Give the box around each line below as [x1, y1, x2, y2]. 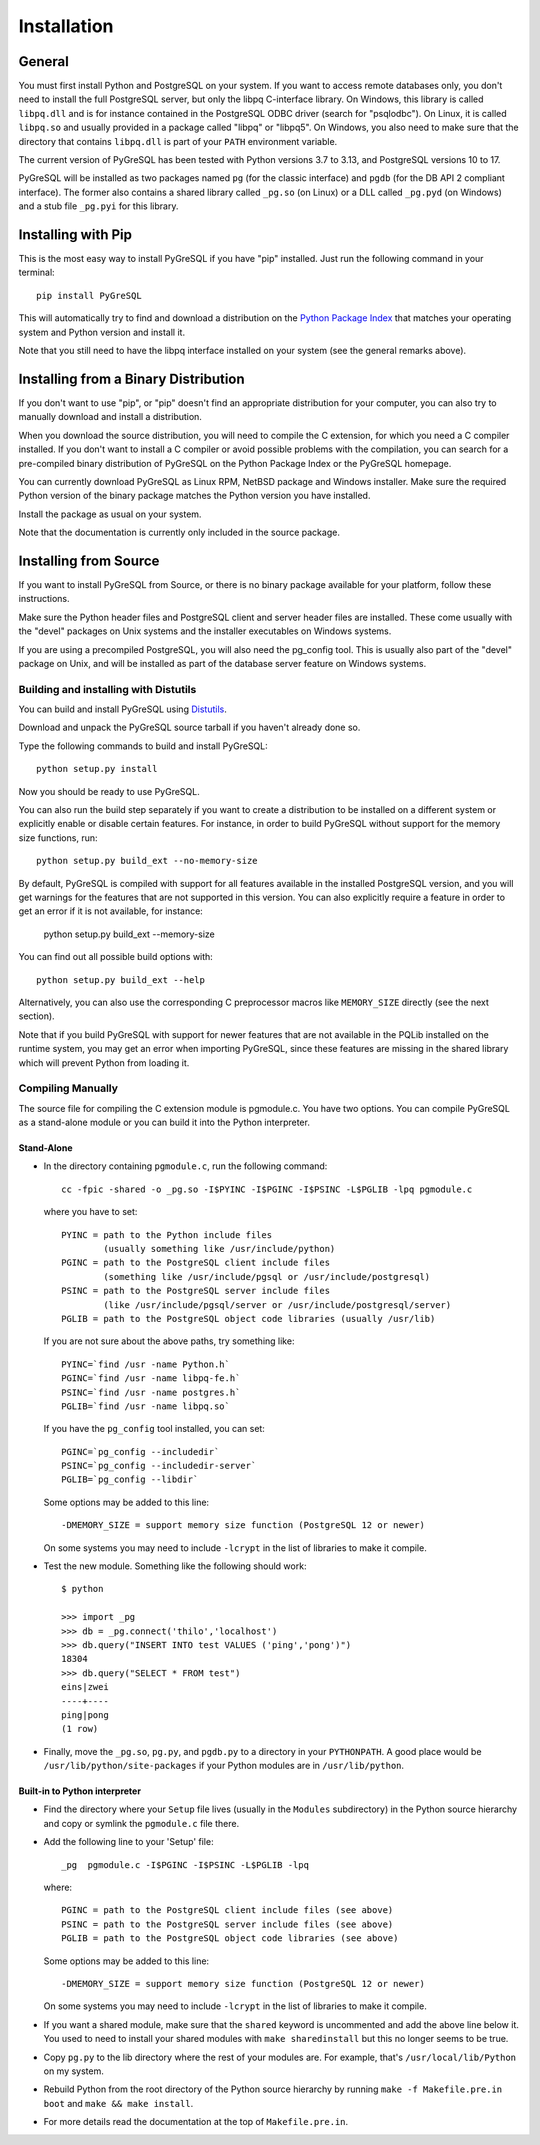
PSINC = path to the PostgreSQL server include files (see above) [61, 1918, 394, 1930]
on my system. [43, 2065, 105, 2077]
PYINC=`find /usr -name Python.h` [61, 1358, 230, 1370]
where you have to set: [43, 1206, 138, 1218]
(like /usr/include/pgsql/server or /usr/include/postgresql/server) [103, 1299, 452, 1310]
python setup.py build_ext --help [36, 974, 205, 985]
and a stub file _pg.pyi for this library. [18, 200, 179, 212]
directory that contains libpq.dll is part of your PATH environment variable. [18, 135, 338, 147]
